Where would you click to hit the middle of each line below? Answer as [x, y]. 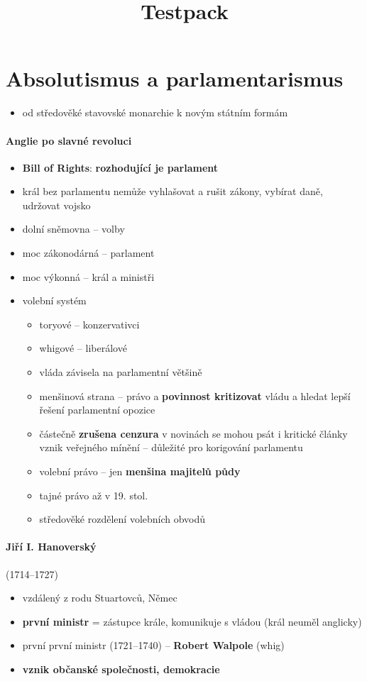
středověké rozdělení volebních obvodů [122, 519]
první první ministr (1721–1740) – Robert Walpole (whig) [153, 645]
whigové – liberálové [83, 348]
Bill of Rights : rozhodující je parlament [120, 167]
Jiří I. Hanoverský [51, 547]
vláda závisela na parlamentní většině [121, 372]
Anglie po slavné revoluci [69, 140]
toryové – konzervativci [89, 324]
